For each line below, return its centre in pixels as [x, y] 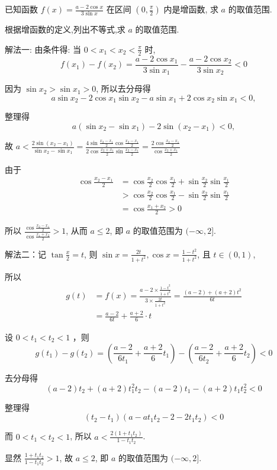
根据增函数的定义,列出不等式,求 [65, 29]
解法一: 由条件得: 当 [43, 49]
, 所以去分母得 [123, 88]
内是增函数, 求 [191, 9]
